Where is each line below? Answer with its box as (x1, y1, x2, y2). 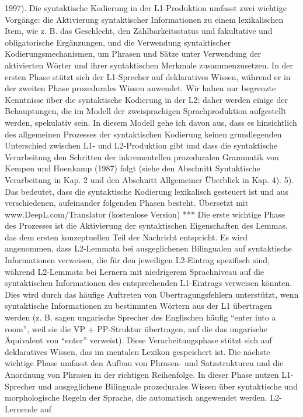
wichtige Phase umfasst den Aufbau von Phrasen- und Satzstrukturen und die (5, 357, 284, 369)
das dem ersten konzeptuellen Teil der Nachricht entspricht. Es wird (5, 230, 248, 243)
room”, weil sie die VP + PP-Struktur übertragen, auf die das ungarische (5, 322, 267, 335)
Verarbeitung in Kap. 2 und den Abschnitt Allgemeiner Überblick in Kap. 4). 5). (5, 173, 294, 185)
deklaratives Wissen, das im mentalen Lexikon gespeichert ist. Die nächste (5, 345, 270, 357)
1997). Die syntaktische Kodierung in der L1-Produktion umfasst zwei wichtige (5, 2, 287, 13)
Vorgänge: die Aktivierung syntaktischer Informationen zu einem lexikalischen (5, 13, 284, 25)
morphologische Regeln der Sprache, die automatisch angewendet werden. (5, 391, 267, 404)
